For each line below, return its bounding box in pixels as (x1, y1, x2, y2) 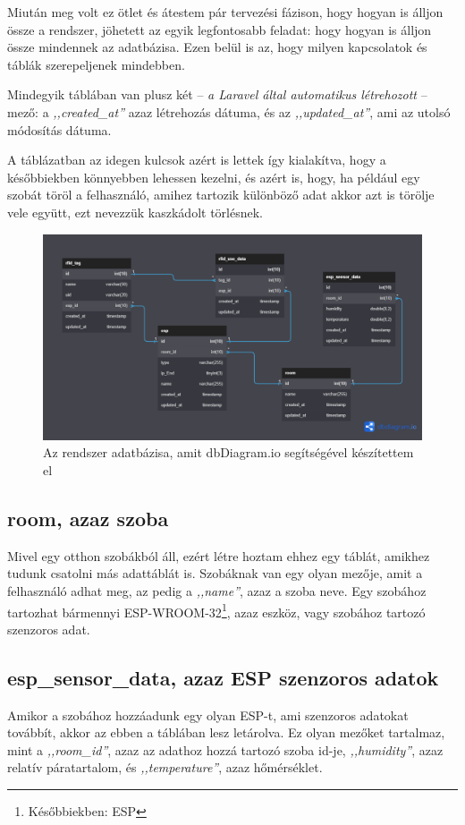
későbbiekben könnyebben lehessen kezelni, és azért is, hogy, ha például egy (7, 167, 420, 186)
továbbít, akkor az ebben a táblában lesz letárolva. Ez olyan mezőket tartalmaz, (7, 723, 445, 742)
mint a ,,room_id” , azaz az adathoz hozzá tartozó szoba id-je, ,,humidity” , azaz (7, 740, 444, 759)
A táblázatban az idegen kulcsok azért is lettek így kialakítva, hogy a (7, 150, 386, 169)
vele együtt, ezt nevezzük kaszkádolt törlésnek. (7, 202, 263, 221)
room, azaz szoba (7, 504, 169, 532)
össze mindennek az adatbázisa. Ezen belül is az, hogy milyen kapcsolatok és (7, 38, 427, 56)
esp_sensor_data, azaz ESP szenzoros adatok (7, 663, 439, 691)
